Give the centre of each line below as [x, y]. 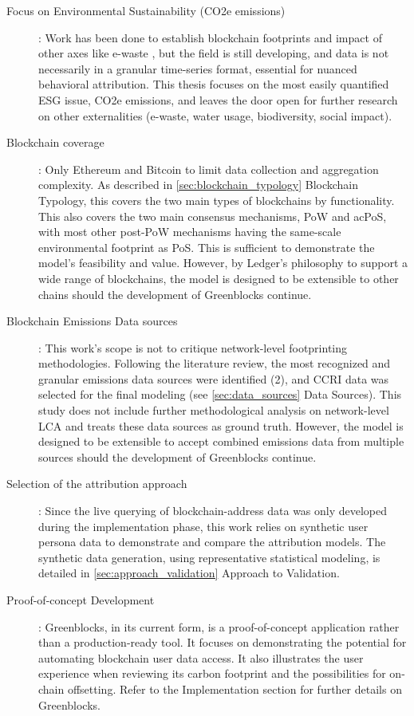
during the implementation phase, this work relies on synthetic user [203, 526]
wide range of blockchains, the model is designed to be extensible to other [219, 278]
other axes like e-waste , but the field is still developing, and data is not [214, 53]
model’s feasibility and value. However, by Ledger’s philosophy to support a [223, 263]
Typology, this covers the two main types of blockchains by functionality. [217, 200]
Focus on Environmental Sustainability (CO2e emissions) [146, 10]
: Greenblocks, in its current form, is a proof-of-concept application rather [219, 626]
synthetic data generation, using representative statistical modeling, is [209, 557]
